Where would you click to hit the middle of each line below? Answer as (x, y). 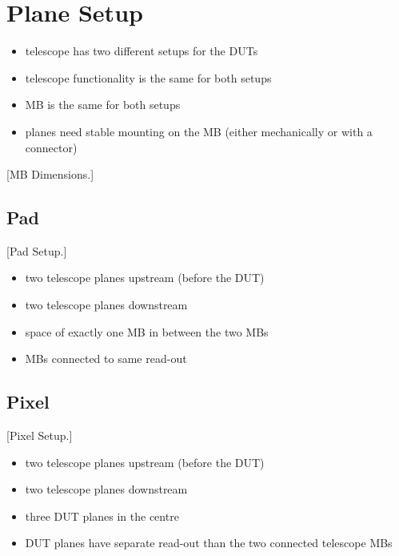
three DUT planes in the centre (102, 516)
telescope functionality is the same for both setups (148, 77)
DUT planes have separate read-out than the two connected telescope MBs (209, 543)
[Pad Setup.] (37, 250)
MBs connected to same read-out (106, 359)
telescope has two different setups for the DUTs (142, 51)
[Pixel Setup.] (40, 435)
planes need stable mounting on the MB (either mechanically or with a (199, 131)
